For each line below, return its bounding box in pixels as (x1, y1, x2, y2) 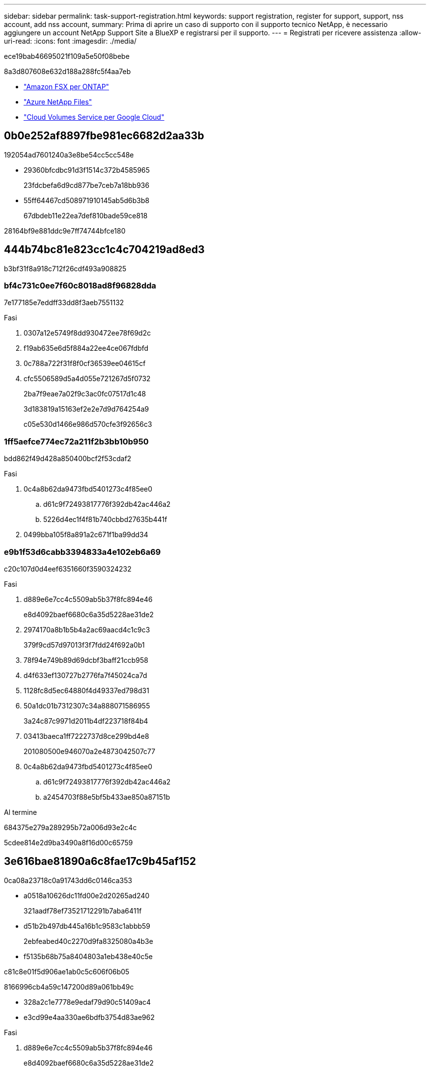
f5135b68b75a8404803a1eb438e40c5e (24, 952, 153, 961)
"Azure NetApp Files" (24, 98, 92, 106)
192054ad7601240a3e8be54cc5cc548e (4, 150, 134, 159)
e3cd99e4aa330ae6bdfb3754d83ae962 (24, 1013, 155, 1021)
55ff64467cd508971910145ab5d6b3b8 (24, 196, 150, 205)
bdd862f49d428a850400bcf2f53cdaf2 (4, 454, 132, 463)
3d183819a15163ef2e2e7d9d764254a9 (24, 405, 149, 414)
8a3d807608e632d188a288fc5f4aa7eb (4, 67, 131, 76)
